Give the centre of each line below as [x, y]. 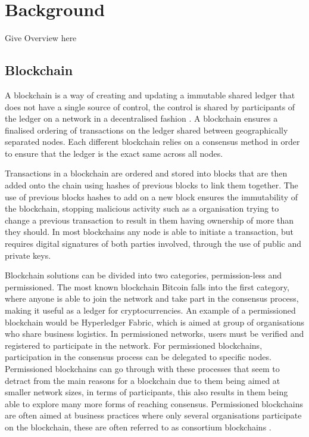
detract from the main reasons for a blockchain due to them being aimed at [143, 380]
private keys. [28, 255]
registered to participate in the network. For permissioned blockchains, [134, 345]
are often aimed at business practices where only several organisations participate [153, 415]
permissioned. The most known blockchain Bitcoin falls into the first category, [147, 286]
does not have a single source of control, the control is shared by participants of [150, 106]
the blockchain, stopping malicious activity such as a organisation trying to [142, 208]
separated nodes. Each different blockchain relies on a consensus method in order [152, 142]
